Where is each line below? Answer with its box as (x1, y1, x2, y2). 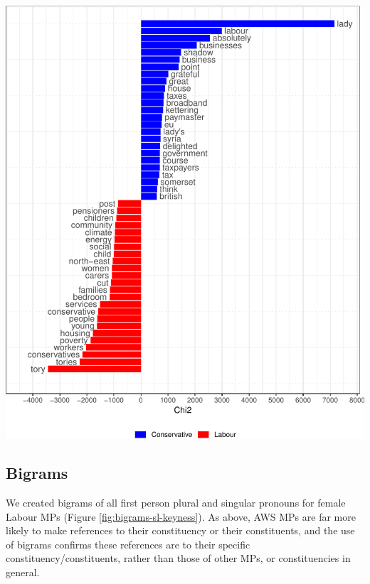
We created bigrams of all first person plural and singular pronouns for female (6, 495, 346, 510)
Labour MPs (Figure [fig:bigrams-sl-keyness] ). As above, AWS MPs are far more (6, 509, 356, 524)
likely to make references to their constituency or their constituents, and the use (6, 523, 355, 538)
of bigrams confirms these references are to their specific (6, 536, 250, 551)
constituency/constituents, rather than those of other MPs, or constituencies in (6, 551, 351, 566)
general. (6, 565, 40, 580)
